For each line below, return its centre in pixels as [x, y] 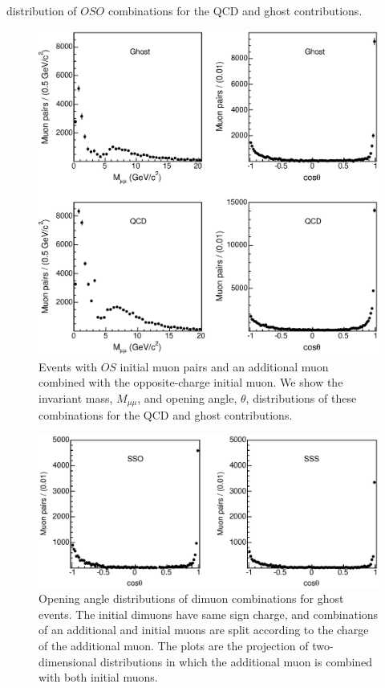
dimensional [68, 661]
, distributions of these [301, 397]
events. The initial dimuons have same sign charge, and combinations [209, 614]
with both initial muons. [98, 677]
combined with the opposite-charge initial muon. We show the [191, 382]
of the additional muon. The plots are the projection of [174, 645]
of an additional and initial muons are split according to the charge [204, 630]
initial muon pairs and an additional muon [224, 366]
